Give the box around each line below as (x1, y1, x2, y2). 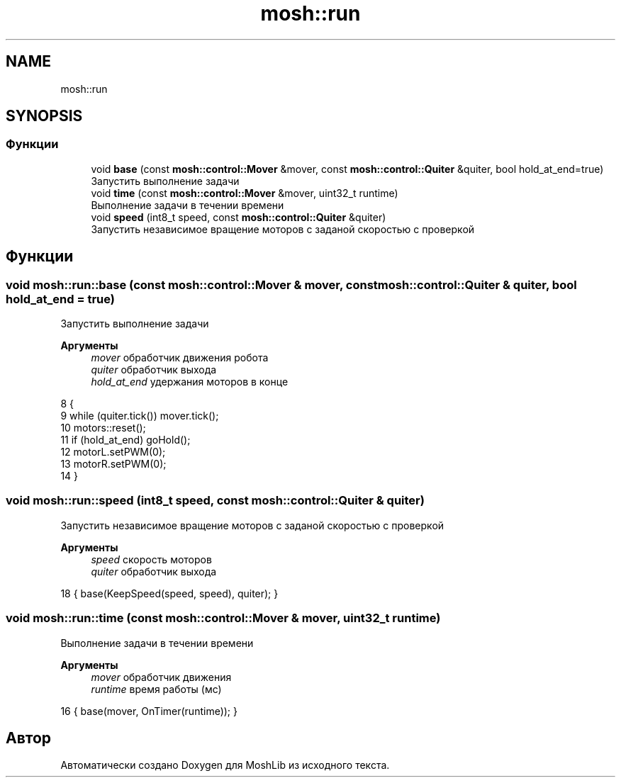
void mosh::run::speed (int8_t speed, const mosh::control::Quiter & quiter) (6, 493, 425, 508)
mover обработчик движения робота (91, 351, 269, 364)
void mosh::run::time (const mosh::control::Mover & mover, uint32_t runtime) (6, 611, 441, 626)
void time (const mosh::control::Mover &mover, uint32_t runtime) (91, 186, 398, 199)
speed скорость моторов (91, 553, 212, 565)
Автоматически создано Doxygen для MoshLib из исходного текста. (60, 759, 390, 772)
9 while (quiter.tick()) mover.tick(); (60, 410, 219, 422)
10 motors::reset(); (60, 422, 146, 434)
